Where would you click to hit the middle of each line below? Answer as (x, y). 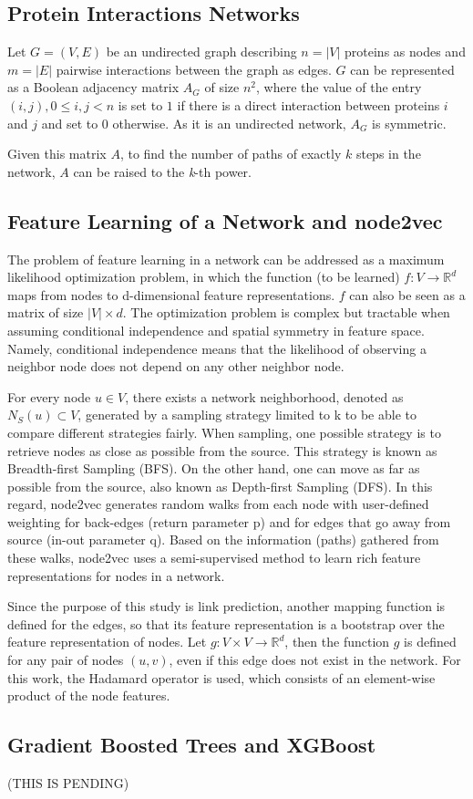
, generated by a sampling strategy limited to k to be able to (247, 415)
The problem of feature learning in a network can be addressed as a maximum (226, 259)
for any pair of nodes (66, 660)
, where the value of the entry (339, 87)
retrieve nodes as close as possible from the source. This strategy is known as (222, 450)
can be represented (402, 69)
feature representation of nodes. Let (107, 642)
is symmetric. (409, 123)
